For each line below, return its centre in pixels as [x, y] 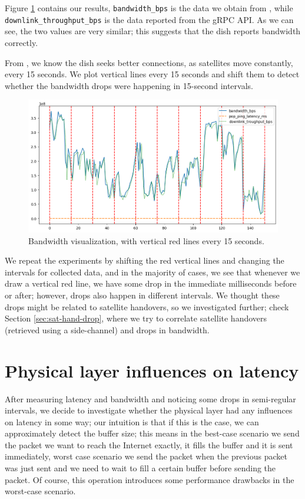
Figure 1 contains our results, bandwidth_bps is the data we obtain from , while [149, 8]
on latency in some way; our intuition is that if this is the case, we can [132, 421]
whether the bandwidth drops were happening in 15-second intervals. [129, 85]
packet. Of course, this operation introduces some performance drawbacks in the [150, 479]
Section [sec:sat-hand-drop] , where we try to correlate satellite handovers [136, 318]
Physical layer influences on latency [152, 370]
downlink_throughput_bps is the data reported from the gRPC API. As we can [149, 19]
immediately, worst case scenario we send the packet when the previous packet [146, 456]
